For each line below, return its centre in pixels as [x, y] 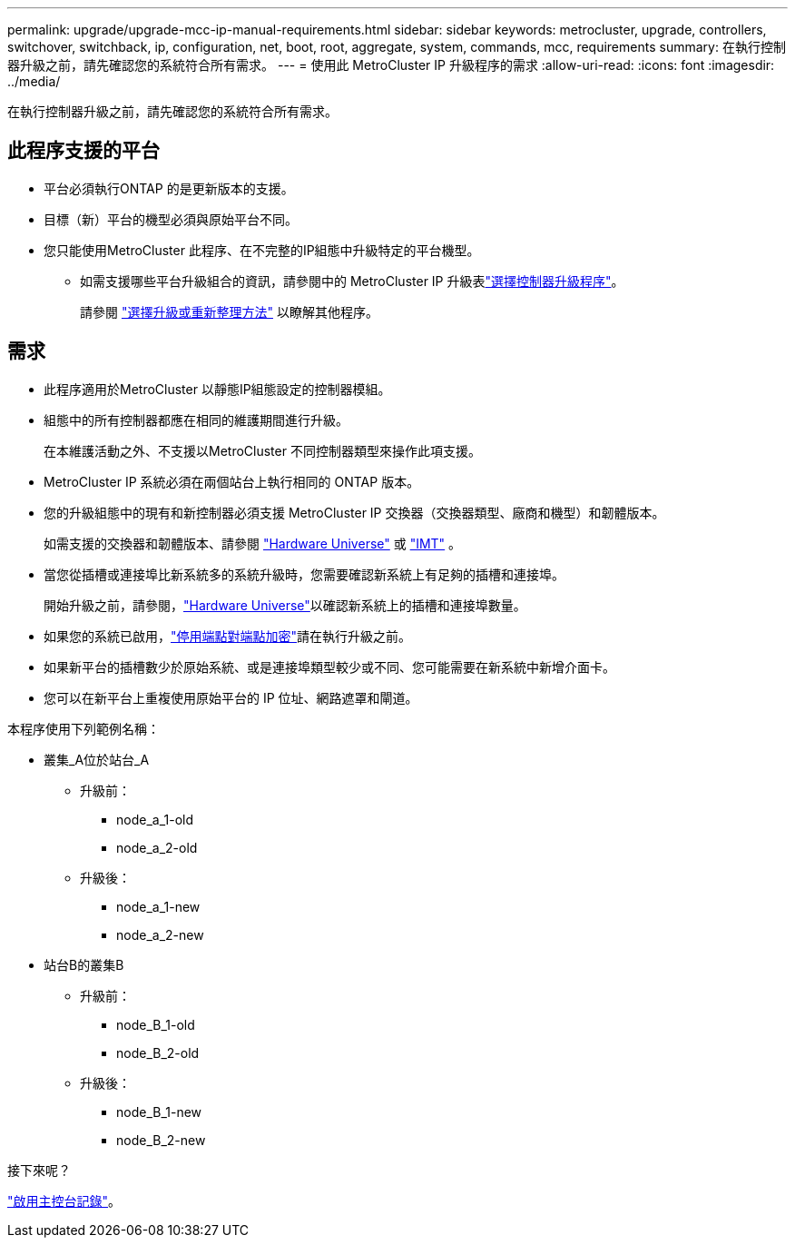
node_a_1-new [158, 906]
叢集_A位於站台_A [97, 759]
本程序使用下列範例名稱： [83, 728]
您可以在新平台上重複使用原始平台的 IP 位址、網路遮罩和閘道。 [231, 697]
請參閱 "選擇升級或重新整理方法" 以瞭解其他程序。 [229, 311]
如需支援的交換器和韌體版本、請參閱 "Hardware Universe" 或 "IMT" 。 [253, 543]
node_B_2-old [158, 1052]
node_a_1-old [155, 819]
